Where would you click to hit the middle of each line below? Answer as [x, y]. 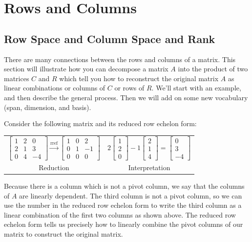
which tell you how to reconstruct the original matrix [139, 78]
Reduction [54, 167]
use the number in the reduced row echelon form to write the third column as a [123, 205]
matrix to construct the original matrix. [63, 233]
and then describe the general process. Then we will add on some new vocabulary [126, 97]
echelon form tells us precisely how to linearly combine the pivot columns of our [124, 224]
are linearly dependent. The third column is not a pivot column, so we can [131, 195]
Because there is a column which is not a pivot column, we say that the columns [124, 186]
